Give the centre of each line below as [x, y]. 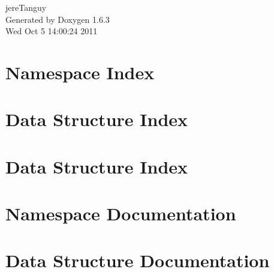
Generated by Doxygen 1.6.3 [58, 19]
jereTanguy [26, 7]
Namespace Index [80, 72]
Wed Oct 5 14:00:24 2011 [52, 31]
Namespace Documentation [121, 213]
